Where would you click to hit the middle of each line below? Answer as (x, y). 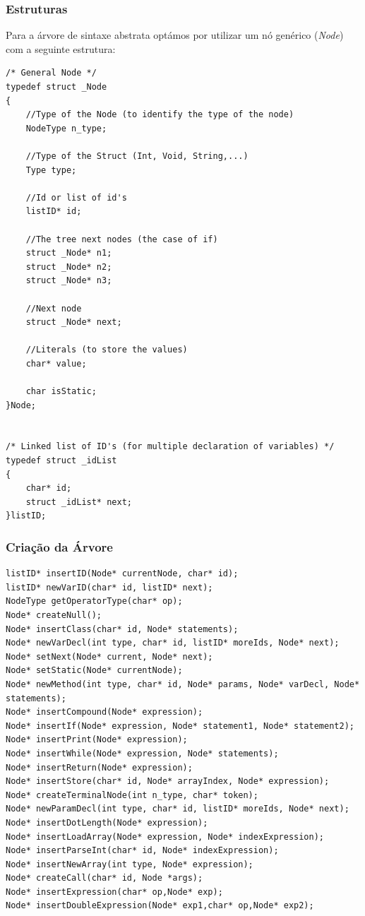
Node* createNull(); (54, 615)
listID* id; (54, 212)
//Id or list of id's (76, 197)
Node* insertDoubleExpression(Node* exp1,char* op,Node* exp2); (160, 906)
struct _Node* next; (74, 322)
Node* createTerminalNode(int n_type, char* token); (132, 795)
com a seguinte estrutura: (61, 48)
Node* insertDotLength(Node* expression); (107, 822)
